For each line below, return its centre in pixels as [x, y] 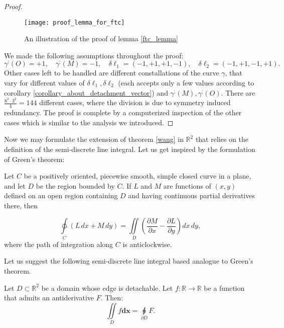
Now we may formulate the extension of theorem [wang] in [94, 139]
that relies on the [222, 139]
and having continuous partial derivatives [191, 195]
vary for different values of [44, 83]
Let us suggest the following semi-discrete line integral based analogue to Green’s [129, 261]
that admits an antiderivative [49, 298]
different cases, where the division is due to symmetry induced [135, 102]
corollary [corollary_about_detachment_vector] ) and [86, 92]
